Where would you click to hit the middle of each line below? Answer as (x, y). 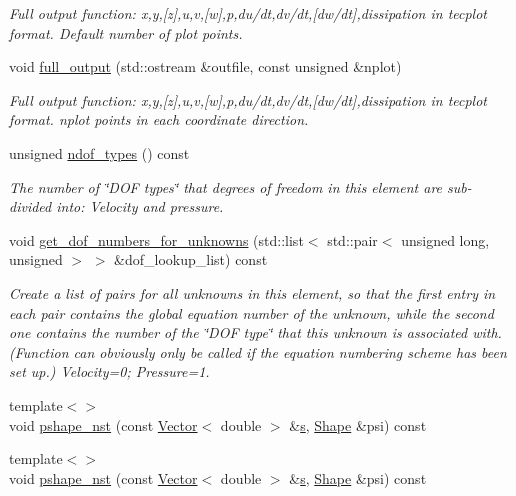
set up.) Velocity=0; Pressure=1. (109, 371)
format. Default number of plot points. (126, 32)
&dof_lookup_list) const (191, 259)
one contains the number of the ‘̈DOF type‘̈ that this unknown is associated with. (255, 332)
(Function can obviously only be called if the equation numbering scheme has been (258, 351)
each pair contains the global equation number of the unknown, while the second (251, 312)
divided (30, 206)
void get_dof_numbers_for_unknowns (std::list (156, 239)
